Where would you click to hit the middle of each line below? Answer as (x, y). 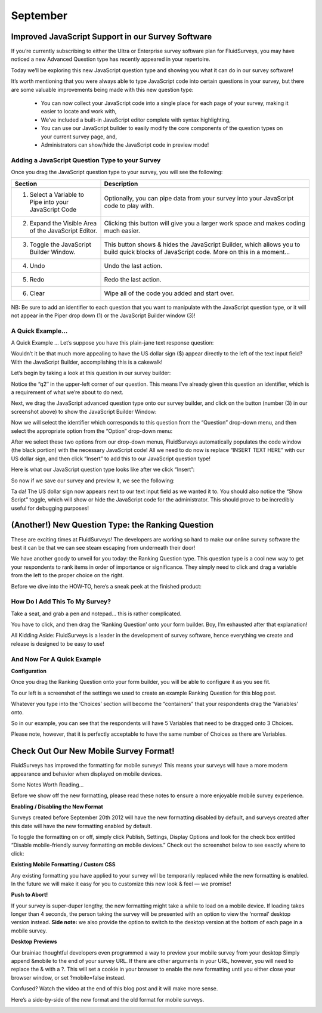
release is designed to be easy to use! (58, 643)
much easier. (122, 231)
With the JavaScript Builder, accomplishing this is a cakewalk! (87, 362)
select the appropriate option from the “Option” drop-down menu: (92, 431)
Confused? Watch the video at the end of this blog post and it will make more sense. (114, 989)
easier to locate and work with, (79, 111)
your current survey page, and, (79, 137)
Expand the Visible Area (63, 223)
